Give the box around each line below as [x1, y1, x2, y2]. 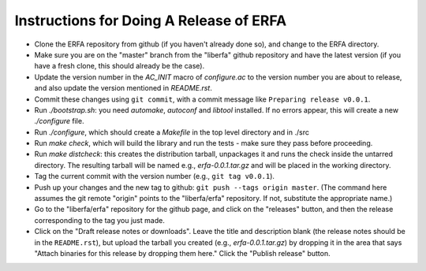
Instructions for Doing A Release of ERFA [14, 12, 287, 29]
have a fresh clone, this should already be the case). [34, 61, 205, 71]
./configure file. [34, 117, 84, 126]
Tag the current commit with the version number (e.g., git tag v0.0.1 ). [34, 172, 275, 181]
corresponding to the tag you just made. [34, 215, 165, 225]
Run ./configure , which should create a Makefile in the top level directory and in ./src [34, 127, 309, 137]
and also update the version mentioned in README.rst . [34, 84, 213, 93]
